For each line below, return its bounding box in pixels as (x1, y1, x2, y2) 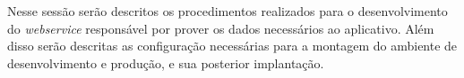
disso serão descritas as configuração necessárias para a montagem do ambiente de (7, 36, 458, 55)
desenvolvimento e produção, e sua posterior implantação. (7, 53, 324, 72)
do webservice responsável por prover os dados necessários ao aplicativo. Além (7, 19, 434, 37)
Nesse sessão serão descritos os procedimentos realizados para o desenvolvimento (7, 2, 448, 19)
